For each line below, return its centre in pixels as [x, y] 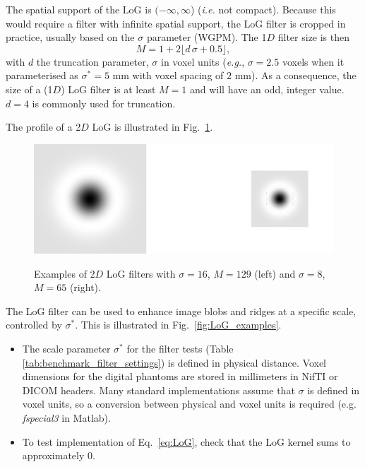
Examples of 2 [65, 273]
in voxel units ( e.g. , [203, 61]
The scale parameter [66, 348]
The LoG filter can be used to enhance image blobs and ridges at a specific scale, [181, 311]
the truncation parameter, [92, 61]
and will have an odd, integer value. [267, 89]
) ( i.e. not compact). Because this [263, 9]
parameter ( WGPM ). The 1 [207, 37]
